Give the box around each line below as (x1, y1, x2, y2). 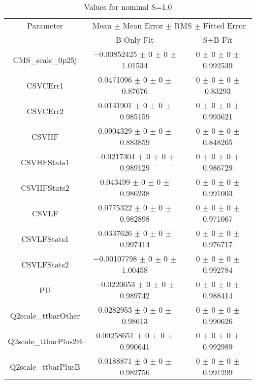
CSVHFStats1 (21, 156, 69, 168)
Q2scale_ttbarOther (10, 309, 80, 321)
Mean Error (123, 20, 163, 31)
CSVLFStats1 (21, 233, 69, 244)
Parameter (27, 20, 63, 31)
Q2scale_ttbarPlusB (10, 360, 80, 372)
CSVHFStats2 (21, 181, 69, 193)
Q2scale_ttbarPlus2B (8, 335, 82, 347)
